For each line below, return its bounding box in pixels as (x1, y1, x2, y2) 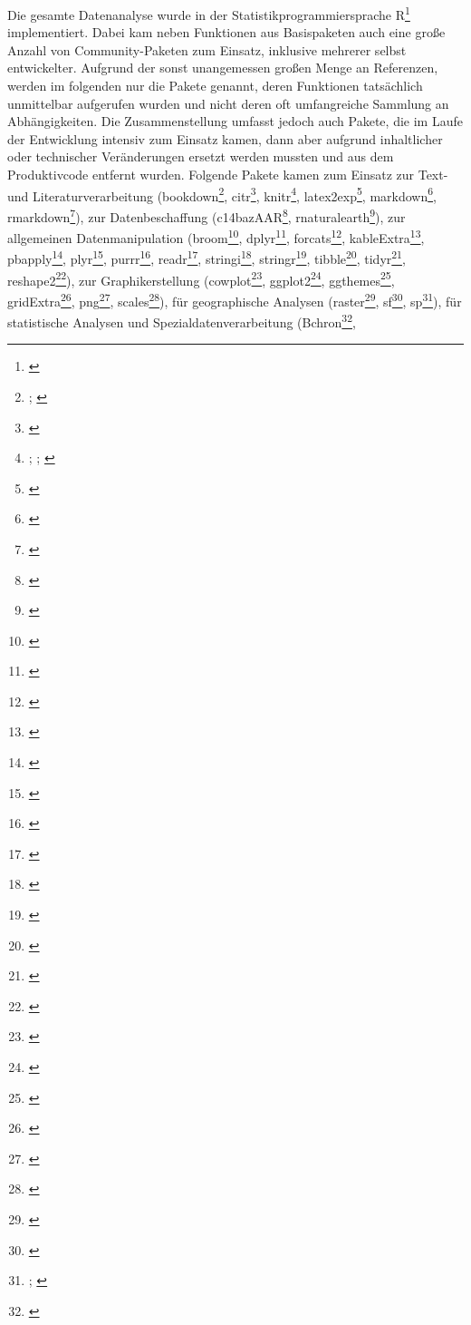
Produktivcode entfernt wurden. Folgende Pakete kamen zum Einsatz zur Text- (7, 165, 448, 183)
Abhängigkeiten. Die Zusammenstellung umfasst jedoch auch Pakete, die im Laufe (7, 112, 463, 131)
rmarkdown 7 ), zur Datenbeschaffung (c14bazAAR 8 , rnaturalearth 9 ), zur (7, 204, 406, 226)
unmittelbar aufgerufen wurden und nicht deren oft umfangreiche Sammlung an (7, 93, 449, 112)
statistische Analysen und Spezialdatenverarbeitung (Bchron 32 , (7, 310, 356, 331)
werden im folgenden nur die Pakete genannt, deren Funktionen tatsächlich (7, 76, 423, 95)
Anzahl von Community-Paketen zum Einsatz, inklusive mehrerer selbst (7, 40, 407, 59)
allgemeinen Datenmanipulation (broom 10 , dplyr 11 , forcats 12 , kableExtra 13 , (7, 226, 425, 247)
